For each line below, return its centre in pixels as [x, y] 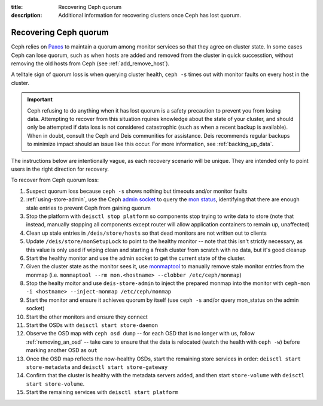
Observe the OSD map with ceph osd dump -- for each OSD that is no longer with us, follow [141, 334]
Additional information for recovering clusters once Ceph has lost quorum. [150, 16]
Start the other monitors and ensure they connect [87, 317]
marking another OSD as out [62, 350]
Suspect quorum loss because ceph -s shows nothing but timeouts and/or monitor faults [137, 191]
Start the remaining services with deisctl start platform [102, 392]
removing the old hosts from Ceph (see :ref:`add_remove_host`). [90, 63]
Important [40, 99]
